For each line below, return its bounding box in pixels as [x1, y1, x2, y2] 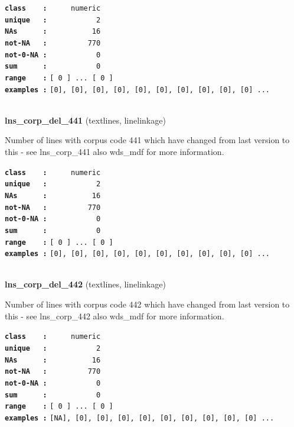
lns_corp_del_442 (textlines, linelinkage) [5, 278, 166, 290]
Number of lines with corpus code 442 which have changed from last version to [5, 298, 290, 310]
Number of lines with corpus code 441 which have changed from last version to [5, 134, 290, 146]
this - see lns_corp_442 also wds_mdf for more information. [5, 309, 224, 322]
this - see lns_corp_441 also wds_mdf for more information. [5, 145, 224, 158]
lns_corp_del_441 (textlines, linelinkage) [5, 114, 166, 126]
